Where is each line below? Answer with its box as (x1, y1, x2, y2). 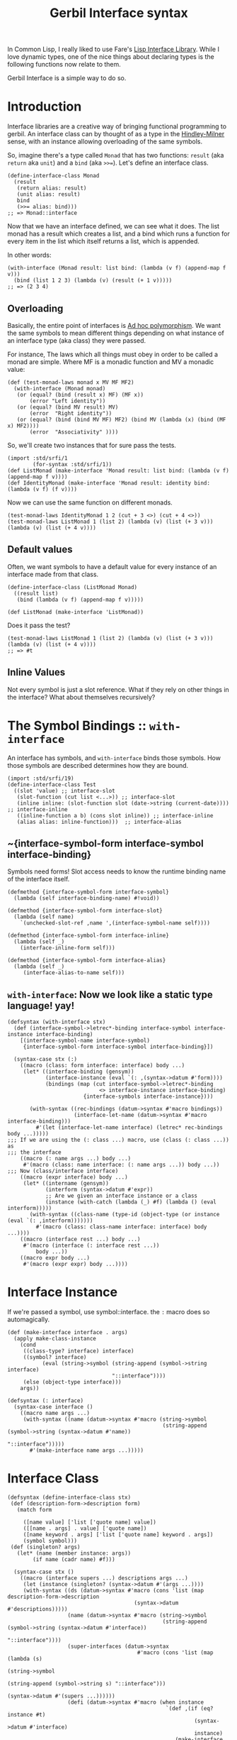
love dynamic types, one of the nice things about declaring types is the (7, 53, 214, 61)
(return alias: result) (16, 185, 87, 192)
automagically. (7, 1315, 50, 1324)
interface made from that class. (7, 570, 99, 578)
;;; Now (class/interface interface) (7, 1167, 119, 1175)
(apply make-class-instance (13, 1336, 97, 1343)
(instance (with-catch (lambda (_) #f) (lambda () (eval (45, 1199, 217, 1206)
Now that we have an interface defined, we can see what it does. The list (7, 222, 220, 231)
